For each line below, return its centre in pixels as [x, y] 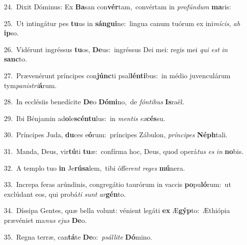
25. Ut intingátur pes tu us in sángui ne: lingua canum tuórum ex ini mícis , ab [122, 23]
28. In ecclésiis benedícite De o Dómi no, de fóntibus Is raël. [94, 102]
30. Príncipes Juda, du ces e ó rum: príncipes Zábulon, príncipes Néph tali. [116, 135]
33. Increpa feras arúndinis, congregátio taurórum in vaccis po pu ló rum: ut [118, 184]
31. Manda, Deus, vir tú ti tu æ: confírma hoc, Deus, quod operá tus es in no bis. [124, 151]
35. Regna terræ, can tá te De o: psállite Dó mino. [78, 236]
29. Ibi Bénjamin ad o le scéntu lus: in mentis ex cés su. [85, 118]
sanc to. [15, 59]
